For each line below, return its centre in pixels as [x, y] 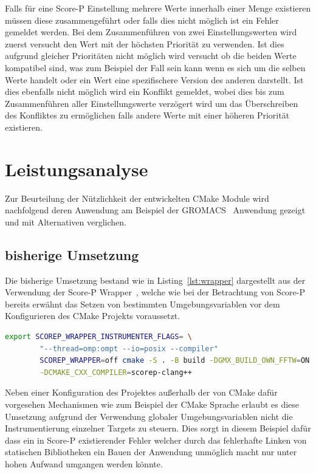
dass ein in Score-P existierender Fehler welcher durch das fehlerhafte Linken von [156, 440]
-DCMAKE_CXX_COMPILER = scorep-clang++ [116, 372]
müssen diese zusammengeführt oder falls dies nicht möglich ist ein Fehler [142, 20]
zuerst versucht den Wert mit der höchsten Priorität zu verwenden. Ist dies [145, 43]
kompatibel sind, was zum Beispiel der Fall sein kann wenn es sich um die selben [155, 67]
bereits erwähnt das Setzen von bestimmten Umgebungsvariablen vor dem [143, 304]
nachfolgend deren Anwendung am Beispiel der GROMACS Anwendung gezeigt [155, 210]
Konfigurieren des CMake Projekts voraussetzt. [93, 316]
